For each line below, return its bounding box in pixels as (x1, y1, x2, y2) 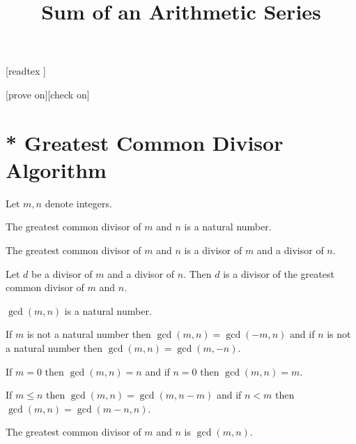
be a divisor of (31, 266, 93, 281)
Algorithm (6, 155, 107, 184)
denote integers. (45, 195, 112, 210)
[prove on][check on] (6, 87, 90, 101)
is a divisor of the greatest (223, 266, 334, 281)
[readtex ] (6, 64, 46, 78)
